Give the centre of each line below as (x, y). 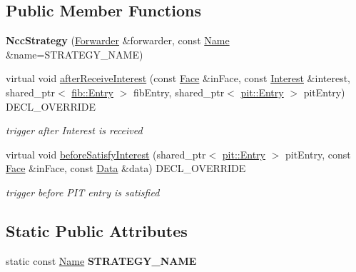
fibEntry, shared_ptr (179, 92)
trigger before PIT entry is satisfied (83, 192)
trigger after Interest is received (74, 130)
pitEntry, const (318, 154)
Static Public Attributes (97, 230)
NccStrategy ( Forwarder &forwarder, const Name (118, 40)
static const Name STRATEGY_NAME (101, 260)
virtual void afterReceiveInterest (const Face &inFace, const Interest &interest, (178, 78)
